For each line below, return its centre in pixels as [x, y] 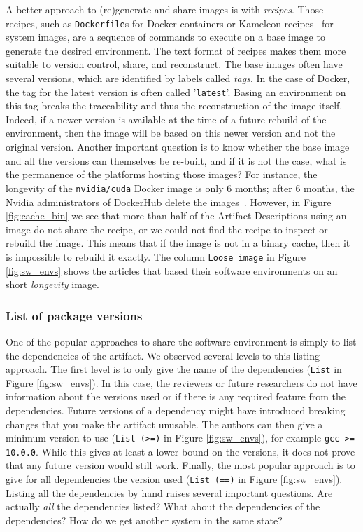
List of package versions [74, 315]
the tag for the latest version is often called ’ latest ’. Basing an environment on [176, 91]
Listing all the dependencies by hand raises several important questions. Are [169, 492]
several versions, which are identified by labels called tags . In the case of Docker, [178, 78]
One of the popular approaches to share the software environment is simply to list [181, 341]
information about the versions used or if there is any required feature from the [176, 396]
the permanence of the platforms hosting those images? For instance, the [162, 174]
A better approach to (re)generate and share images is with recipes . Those [165, 9]
